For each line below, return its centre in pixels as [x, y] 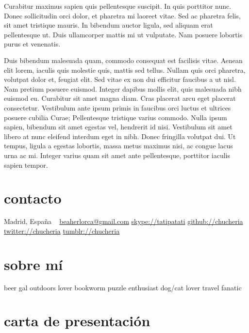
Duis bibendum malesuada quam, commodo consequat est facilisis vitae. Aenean [123, 60]
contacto [33, 198]
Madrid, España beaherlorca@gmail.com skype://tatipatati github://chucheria [124, 221]
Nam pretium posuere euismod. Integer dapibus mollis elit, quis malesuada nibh [123, 88]
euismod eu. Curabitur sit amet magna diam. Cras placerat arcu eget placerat [120, 98]
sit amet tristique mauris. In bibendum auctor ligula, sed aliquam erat [108, 25]
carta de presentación [77, 321]
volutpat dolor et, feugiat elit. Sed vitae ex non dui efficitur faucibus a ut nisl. [120, 79]
